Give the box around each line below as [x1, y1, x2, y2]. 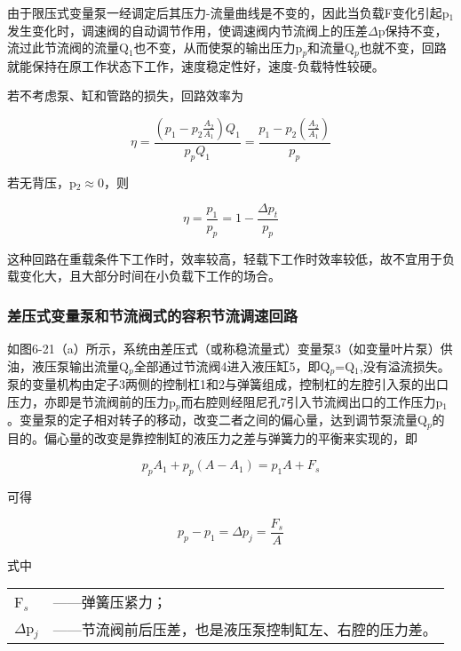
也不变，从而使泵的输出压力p [133, 38, 303, 57]
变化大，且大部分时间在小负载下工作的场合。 [19, 266, 281, 285]
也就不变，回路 [359, 38, 447, 57]
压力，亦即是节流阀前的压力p [7, 392, 176, 410]
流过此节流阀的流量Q [7, 38, 129, 57]
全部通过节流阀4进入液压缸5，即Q [133, 356, 330, 375]
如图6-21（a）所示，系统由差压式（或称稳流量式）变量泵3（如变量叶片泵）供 [7, 339, 453, 358]
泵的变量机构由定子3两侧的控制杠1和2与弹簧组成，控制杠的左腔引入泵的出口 [7, 375, 449, 393]
